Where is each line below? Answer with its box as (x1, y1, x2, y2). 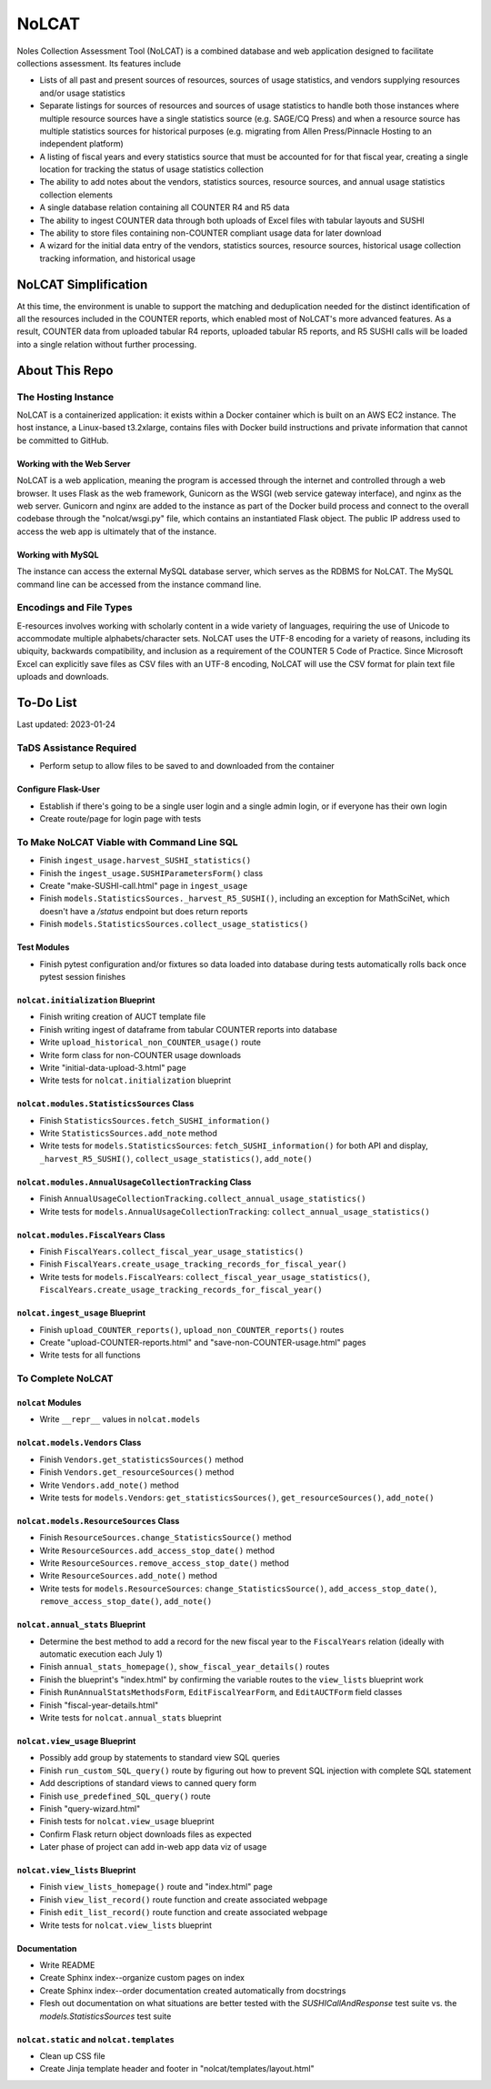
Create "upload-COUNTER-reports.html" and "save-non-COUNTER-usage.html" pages (39, 1337, 366, 1347)
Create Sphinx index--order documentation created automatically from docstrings (39, 1984, 346, 1996)
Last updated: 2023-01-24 (16, 719, 115, 730)
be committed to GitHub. (16, 435, 109, 446)
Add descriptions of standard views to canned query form (39, 1778, 257, 1789)
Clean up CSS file (39, 2051, 106, 2061)
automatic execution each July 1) (39, 1649, 163, 1660)
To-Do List (16, 695, 77, 711)
